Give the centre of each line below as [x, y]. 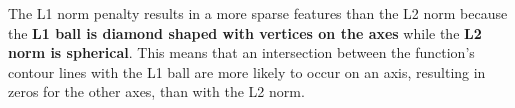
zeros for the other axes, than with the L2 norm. [156, 91]
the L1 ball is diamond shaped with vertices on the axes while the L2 [245, 32]
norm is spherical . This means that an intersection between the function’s [241, 52]
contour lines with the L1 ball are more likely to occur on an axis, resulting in [247, 71]
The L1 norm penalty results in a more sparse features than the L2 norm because [258, 13]
